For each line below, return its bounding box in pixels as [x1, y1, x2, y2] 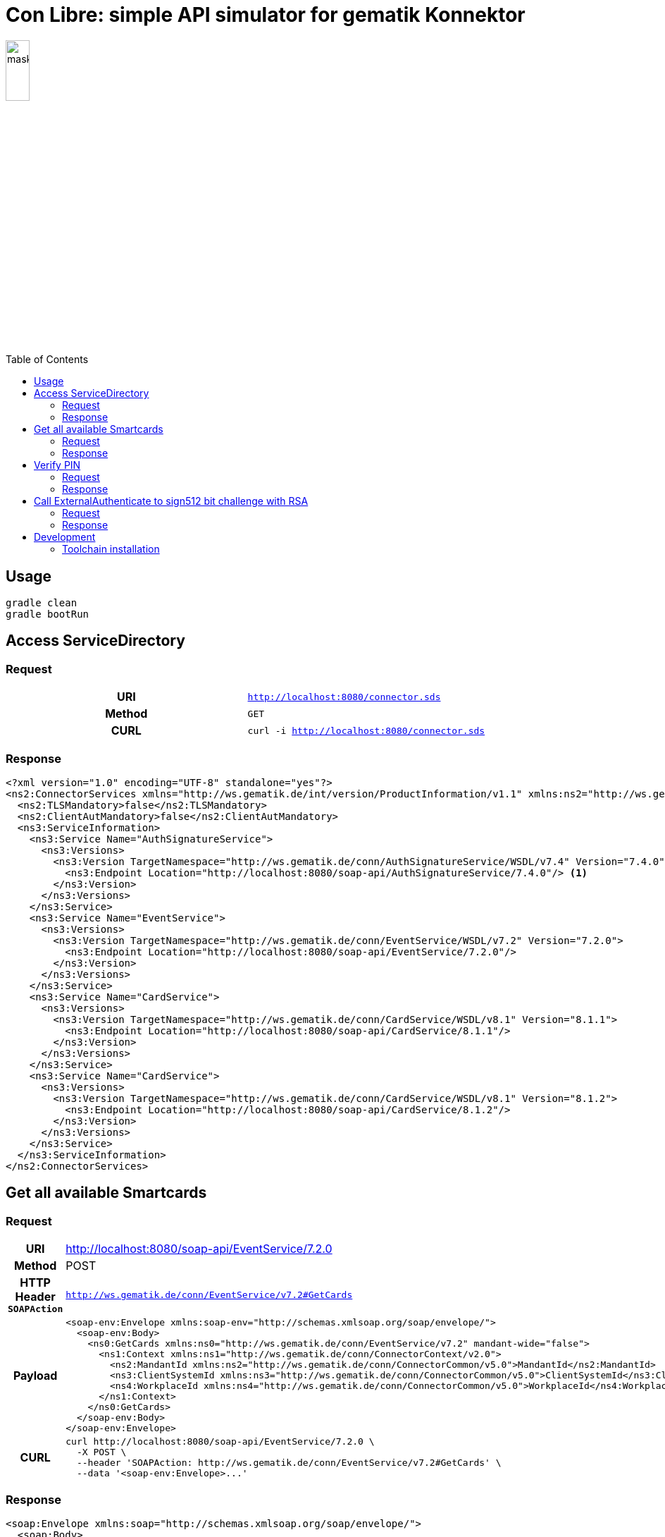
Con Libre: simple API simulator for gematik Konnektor [6, 3, 526, 27]
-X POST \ [76, 1447, 127, 1458]
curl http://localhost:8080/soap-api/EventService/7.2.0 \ [66, 1436, 375, 1447]
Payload [13, 1368, 58, 1383]
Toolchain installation [62, 543, 160, 556]
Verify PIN [34, 459, 81, 472]
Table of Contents [6, 353, 89, 366]
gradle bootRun [6, 608, 89, 620]
